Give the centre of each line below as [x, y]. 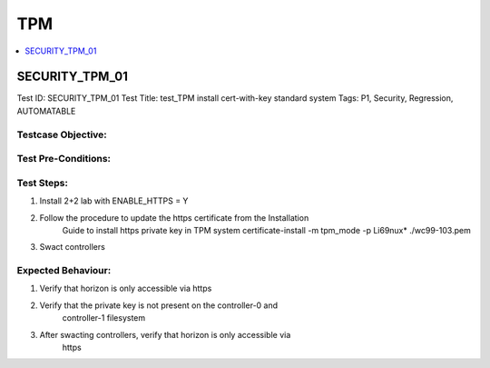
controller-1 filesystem [104, 318]
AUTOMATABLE [46, 111]
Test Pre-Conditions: [64, 159]
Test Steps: [42, 183]
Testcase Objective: [62, 134]
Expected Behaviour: [64, 271]
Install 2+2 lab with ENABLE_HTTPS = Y [114, 201]
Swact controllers [73, 247]
